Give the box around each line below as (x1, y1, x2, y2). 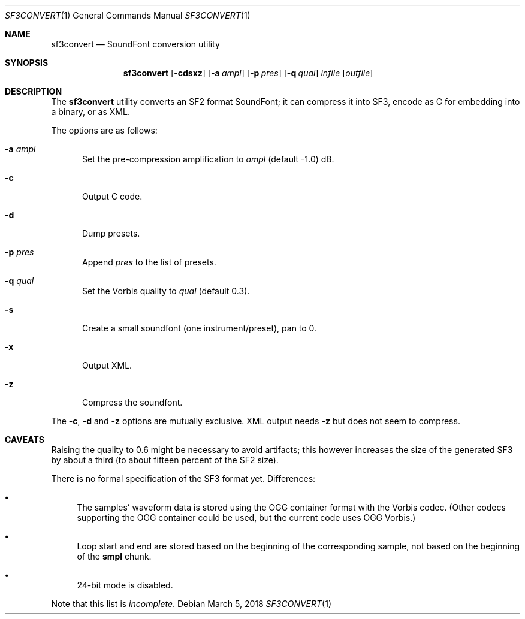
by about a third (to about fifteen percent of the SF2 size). (51, 455, 279, 465)
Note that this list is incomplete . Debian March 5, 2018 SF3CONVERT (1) (51, 599, 332, 609)
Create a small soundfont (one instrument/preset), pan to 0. (82, 323, 317, 333)
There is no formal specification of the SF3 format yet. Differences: (51, 473, 316, 484)
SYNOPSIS (5, 58, 49, 68)
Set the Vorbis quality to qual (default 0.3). (82, 286, 250, 296)
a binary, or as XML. (51, 107, 130, 117)
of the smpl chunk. (77, 551, 152, 561)
